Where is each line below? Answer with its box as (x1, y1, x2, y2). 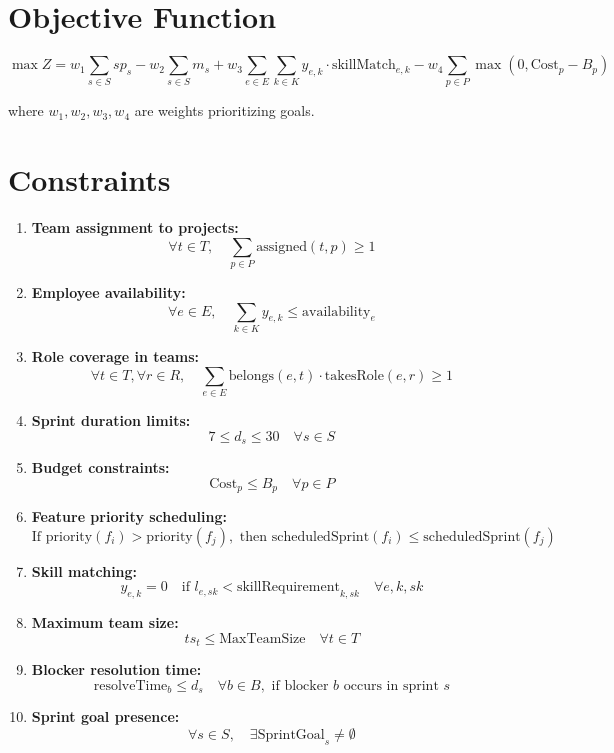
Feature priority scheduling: (31, 506, 227, 527)
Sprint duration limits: (31, 409, 191, 430)
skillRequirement (236, 580, 340, 595)
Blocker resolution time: (31, 659, 202, 680)
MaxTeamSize (219, 631, 306, 646)
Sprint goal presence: (31, 706, 180, 727)
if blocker (271, 678, 329, 693)
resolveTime (93, 678, 168, 693)
